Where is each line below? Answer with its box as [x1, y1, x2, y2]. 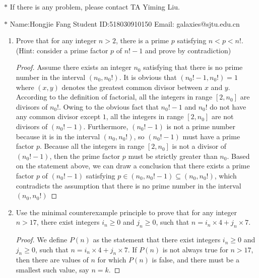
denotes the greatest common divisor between [61, 81, 203, 92]
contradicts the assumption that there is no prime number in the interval [16, 180, 241, 191]
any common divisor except [16, 111, 101, 122]
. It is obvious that [119, 71, 177, 82]
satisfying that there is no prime [143, 62, 243, 72]
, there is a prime [115, 35, 169, 46]
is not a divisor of [172, 141, 227, 151]
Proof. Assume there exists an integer [16, 62, 132, 72]
